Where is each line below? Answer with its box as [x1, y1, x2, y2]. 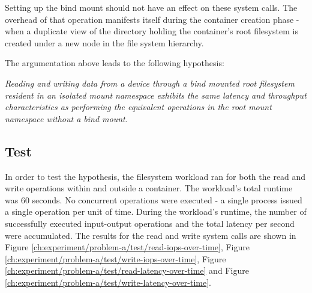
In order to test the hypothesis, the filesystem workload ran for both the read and [5, 170, 306, 182]
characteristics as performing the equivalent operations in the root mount [5, 100, 272, 113]
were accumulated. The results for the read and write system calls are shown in [5, 229, 296, 241]
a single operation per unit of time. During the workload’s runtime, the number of [5, 205, 307, 218]
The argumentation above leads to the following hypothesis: [5, 57, 224, 69]
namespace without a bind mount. [5, 112, 128, 125]
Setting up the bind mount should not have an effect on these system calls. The [5, 1, 298, 13]
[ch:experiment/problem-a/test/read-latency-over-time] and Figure [5, 264, 249, 277]
